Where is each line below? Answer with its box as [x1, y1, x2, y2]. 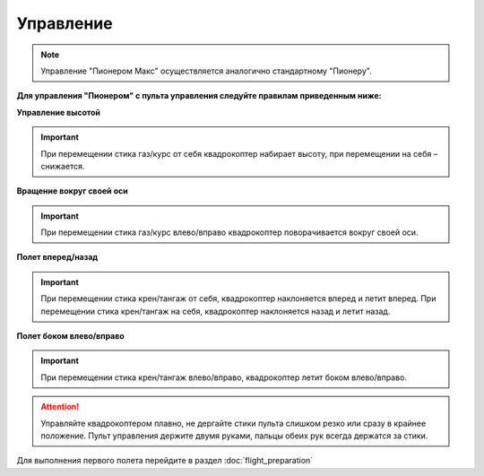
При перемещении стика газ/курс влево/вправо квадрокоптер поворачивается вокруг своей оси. [40, 227, 419, 238]
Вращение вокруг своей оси [16, 186, 129, 196]
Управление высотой [16, 107, 101, 117]
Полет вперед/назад [16, 252, 99, 263]
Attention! [40, 402, 80, 412]
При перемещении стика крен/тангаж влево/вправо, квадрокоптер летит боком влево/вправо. [40, 372, 408, 383]
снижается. [40, 160, 85, 171]
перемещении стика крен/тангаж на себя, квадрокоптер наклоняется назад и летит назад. [40, 306, 391, 316]
